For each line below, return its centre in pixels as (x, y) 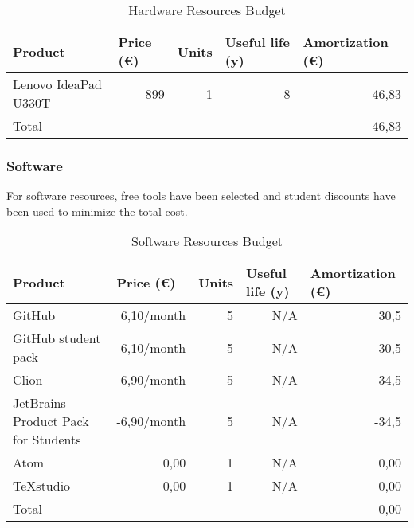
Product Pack (51, 421)
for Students (47, 440)
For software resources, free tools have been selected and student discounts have (201, 196)
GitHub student (57, 338)
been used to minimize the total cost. (97, 211)
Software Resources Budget (207, 241)
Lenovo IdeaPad (58, 84)
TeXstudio (42, 486)
